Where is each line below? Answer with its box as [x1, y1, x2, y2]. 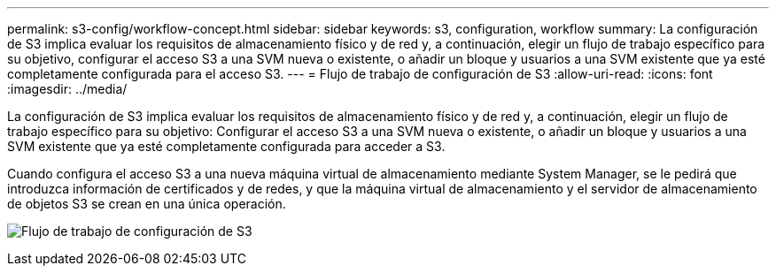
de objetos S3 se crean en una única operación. [7, 196, 286, 211]
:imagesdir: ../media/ [7, 81, 128, 96]
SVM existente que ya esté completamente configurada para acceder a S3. [7, 139, 446, 154]
